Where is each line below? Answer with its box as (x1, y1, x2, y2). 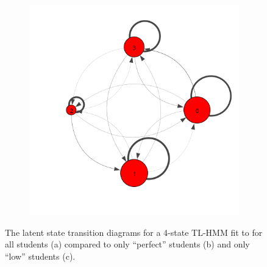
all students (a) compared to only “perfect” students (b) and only (5, 238, 250, 251)
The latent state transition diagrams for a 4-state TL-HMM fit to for (5, 225, 263, 238)
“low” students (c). (5, 249, 76, 262)
